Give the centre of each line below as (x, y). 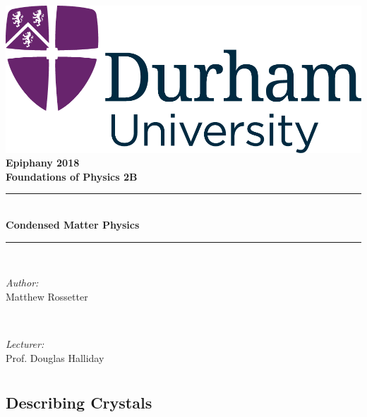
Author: (22, 283)
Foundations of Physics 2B (72, 176)
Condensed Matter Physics (73, 225)
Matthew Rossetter (47, 296)
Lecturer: (25, 343)
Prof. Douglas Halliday (55, 357)
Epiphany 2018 (43, 163)
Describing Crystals (79, 403)
